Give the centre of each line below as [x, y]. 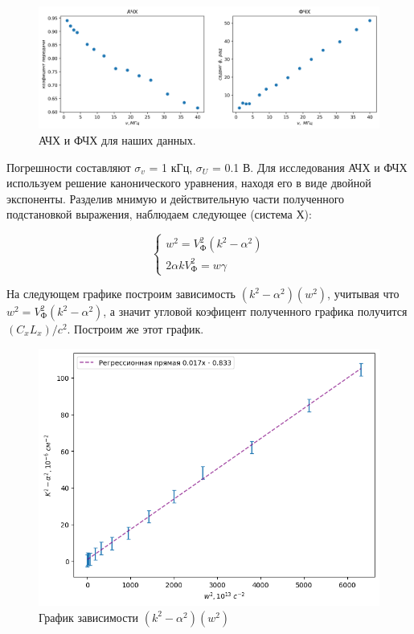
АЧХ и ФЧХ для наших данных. [117, 139]
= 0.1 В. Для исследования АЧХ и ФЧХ [309, 167]
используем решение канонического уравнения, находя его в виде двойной [189, 183]
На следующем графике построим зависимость [121, 293]
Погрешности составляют [69, 167]
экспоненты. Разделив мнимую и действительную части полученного [176, 198]
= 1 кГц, [171, 167]
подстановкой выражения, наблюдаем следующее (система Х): [159, 214]
